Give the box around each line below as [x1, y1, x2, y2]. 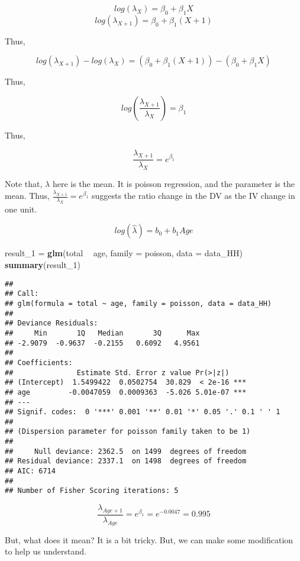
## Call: [5, 289, 39, 298]
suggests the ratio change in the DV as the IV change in [91, 189, 295, 202]
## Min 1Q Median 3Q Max [5, 328, 200, 337]
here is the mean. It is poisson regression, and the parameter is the [52, 178, 295, 190]
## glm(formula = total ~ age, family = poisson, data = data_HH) [5, 299, 272, 308]
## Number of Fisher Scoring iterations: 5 [5, 486, 179, 495]
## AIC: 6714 [5, 467, 56, 476]
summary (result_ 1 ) [5, 259, 80, 271]
